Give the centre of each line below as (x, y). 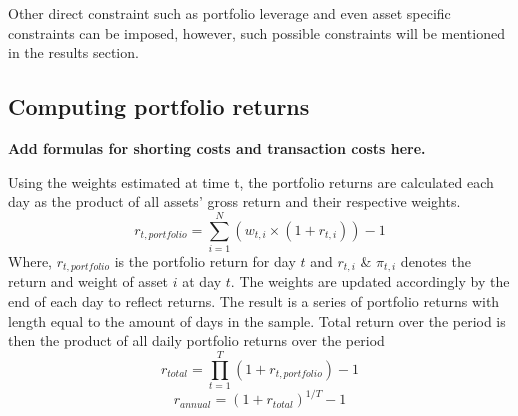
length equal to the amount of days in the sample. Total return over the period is (257, 320)
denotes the (435, 260)
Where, (30, 260)
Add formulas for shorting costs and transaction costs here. (217, 147)
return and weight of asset (88, 281)
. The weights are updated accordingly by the (370, 281)
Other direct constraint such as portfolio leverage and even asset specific (229, 13)
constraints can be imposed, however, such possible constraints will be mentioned (256, 32)
